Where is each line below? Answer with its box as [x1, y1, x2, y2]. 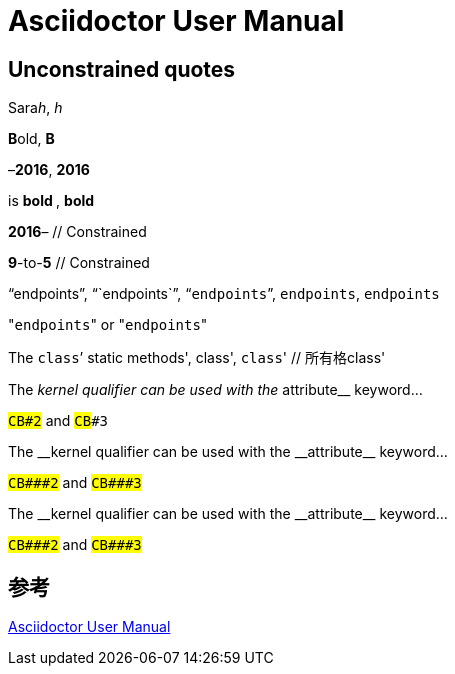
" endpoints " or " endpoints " [8, 316, 208, 334]
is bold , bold [8, 192, 95, 210]
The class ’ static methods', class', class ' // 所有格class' [8, 349, 386, 367]
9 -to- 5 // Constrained [8, 254, 150, 272]
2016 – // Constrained [8, 223, 147, 241]
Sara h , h [8, 99, 63, 117]
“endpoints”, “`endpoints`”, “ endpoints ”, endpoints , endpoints [8, 285, 440, 303]
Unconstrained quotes [8, 56, 236, 82]
